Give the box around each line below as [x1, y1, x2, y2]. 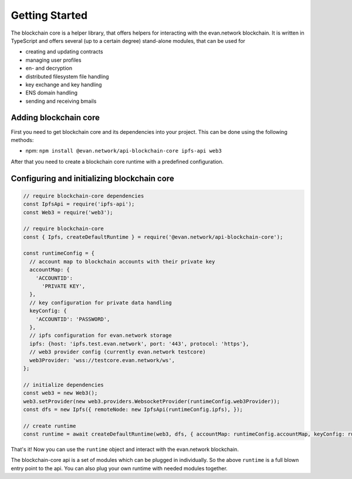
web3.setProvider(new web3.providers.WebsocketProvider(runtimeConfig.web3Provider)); [23, 398, 280, 404]
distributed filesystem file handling [25, 73, 109, 80]
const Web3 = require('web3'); [23, 209, 114, 215]
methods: [11, 136, 34, 143]
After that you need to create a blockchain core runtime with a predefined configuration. [11, 158, 224, 165]
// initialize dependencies [23, 382, 104, 388]
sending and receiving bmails [25, 97, 97, 104]
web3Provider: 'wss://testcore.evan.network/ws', [29, 357, 175, 363]
